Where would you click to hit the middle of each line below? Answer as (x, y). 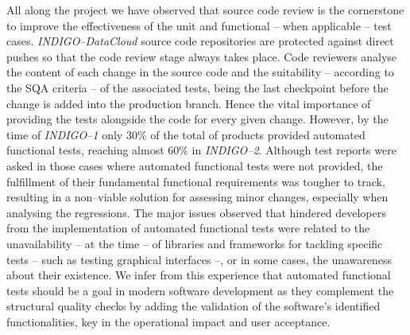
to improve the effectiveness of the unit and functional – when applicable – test (199, 25)
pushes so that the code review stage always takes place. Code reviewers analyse (202, 56)
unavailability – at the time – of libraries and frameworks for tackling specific (195, 243)
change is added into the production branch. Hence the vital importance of (189, 103)
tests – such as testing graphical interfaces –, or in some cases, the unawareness (199, 259)
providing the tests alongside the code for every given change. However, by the (197, 119)
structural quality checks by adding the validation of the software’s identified (193, 306)
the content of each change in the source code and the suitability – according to (200, 72)
